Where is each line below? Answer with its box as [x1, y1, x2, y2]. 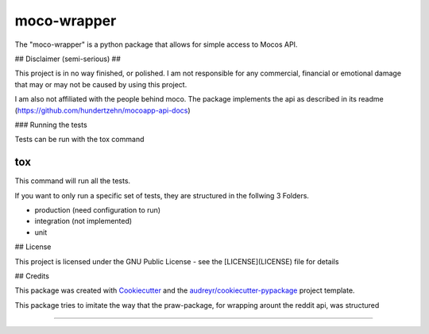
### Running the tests [14, 120, 87, 129]
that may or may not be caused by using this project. [14, 79, 187, 89]
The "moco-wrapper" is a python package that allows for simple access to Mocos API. [14, 40, 298, 49]
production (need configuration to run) [34, 205, 161, 214]
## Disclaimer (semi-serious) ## [14, 54, 121, 63]
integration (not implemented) [34, 217, 133, 226]
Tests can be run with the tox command [14, 135, 145, 144]
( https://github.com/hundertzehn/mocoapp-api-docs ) [14, 106, 191, 115]
